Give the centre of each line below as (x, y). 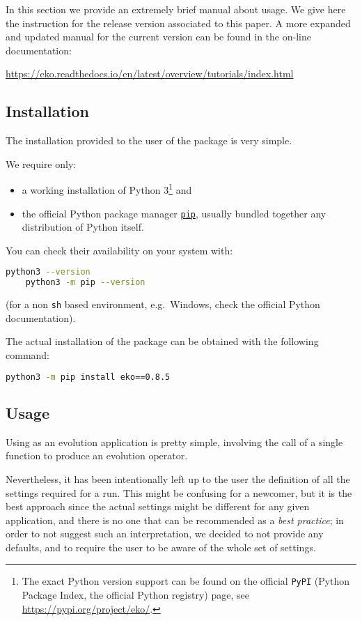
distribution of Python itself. (83, 227)
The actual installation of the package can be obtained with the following (162, 341)
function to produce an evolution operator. (97, 455)
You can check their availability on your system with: (119, 250)
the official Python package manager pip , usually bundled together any (174, 213)
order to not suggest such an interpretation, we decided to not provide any (165, 534)
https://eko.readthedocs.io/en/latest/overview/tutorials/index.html (150, 74)
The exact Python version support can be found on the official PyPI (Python (186, 581)
